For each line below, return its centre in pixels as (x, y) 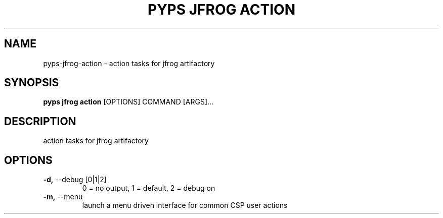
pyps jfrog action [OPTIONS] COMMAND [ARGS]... (128, 102)
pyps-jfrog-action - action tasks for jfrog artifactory (129, 63)
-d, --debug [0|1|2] (75, 180)
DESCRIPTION (40, 121)
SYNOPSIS (32, 83)
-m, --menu (63, 197)
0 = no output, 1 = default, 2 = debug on (149, 188)
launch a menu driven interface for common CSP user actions (185, 205)
